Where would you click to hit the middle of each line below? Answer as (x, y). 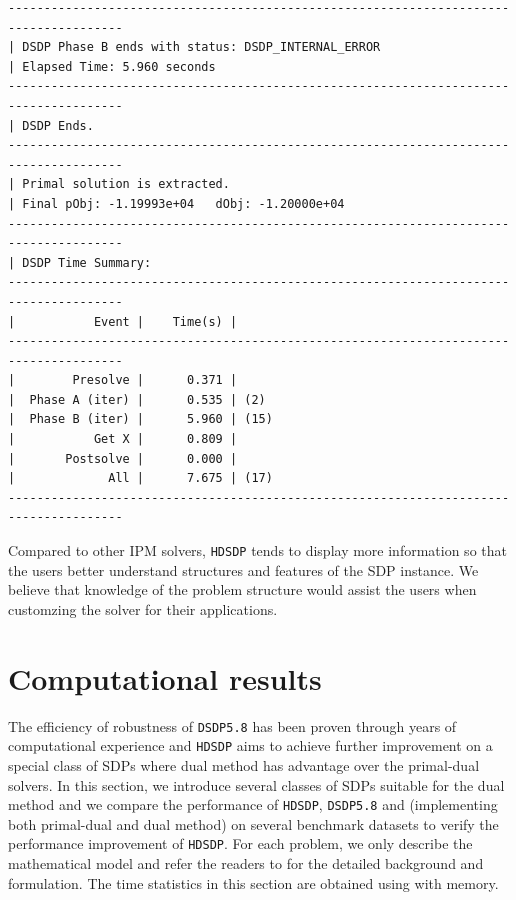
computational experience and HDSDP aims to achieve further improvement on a (250, 745)
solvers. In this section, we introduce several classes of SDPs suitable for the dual (256, 784)
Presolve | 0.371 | (155, 380)
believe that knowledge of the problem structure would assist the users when (242, 589)
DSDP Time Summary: (87, 262)
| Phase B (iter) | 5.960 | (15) (140, 419)
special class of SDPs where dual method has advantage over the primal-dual (244, 764)
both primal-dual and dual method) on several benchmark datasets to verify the (253, 823)
